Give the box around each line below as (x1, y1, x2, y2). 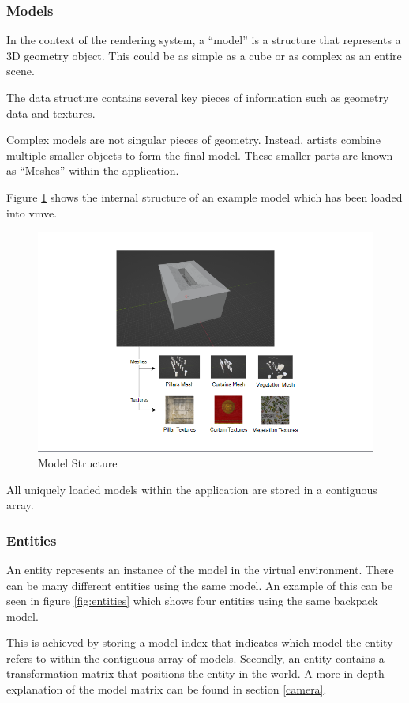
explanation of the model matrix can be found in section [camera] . (6, 681, 327, 697)
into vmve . (6, 204, 58, 221)
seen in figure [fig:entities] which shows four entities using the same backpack (6, 592, 378, 609)
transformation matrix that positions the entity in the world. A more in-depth (6, 665, 385, 682)
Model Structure (38, 454, 118, 471)
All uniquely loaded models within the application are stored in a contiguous (6, 481, 377, 497)
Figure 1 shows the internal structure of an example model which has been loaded (6, 188, 403, 205)
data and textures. (6, 104, 96, 121)
